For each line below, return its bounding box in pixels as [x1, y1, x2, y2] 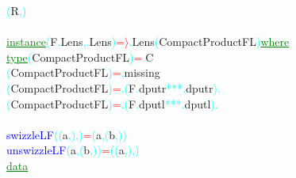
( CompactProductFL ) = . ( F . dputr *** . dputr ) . [6, 79, 221, 96]
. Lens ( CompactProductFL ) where [129, 33, 290, 50]
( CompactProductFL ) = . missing [6, 64, 160, 81]
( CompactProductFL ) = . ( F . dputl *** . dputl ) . [6, 95, 218, 112]
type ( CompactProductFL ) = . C [6, 48, 154, 65]
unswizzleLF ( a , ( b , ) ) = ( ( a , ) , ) [6, 142, 140, 158]
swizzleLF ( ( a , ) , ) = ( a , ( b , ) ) [6, 126, 127, 142]
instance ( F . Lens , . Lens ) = [6, 33, 125, 50]
